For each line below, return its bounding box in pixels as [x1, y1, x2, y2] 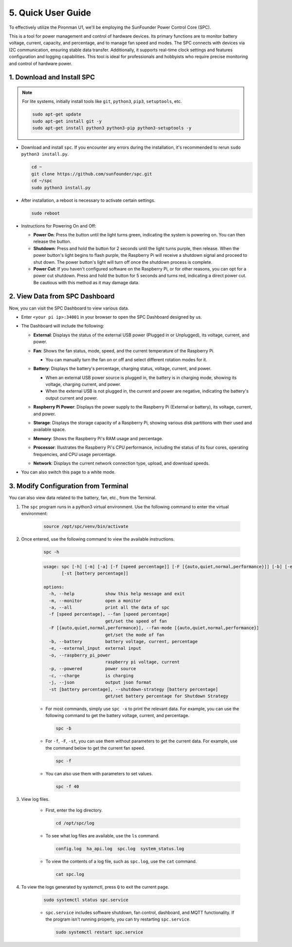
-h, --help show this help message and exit [49, 591, 185, 597]
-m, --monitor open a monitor [49, 598, 141, 603]
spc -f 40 [55, 784, 79, 789]
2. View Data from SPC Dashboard [9, 292, 115, 301]
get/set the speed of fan [105, 618, 167, 624]
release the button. [33, 239, 72, 245]
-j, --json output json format [49, 680, 152, 685]
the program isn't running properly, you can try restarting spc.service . [45, 916, 191, 922]
